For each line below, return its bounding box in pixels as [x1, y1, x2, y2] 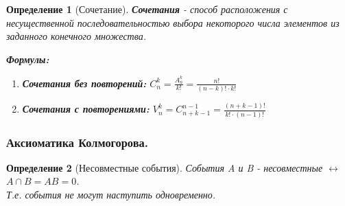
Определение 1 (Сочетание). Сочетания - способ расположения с [6, 2, 288, 16]
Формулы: [6, 51, 49, 66]
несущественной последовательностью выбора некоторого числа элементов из [6, 15, 340, 30]
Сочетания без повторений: [22, 76, 147, 90]
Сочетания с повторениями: [22, 102, 150, 116]
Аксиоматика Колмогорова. [6, 133, 148, 150]
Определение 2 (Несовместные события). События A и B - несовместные [6, 160, 323, 174]
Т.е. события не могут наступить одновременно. [6, 187, 216, 201]
